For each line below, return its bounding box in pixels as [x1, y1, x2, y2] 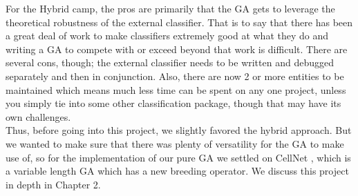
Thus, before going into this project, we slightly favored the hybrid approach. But [6, 123, 352, 137]
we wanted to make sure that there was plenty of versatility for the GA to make [6, 136, 344, 150]
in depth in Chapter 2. [6, 177, 101, 191]
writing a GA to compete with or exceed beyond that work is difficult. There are [6, 41, 348, 56]
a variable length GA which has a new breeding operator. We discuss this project [6, 164, 349, 178]
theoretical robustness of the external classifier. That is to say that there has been [6, 14, 353, 29]
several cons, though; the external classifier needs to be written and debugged [6, 55, 334, 70]
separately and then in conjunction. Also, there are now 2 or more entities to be [6, 68, 344, 83]
